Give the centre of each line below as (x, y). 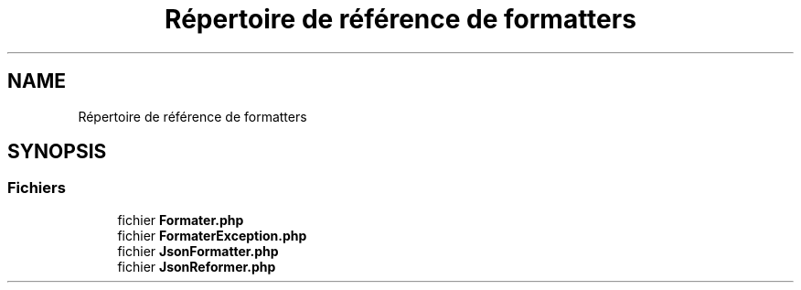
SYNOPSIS (57, 152)
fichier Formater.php (181, 220)
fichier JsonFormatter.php (198, 251)
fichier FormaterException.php (212, 235)
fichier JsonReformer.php (197, 266)
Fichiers (37, 188)
